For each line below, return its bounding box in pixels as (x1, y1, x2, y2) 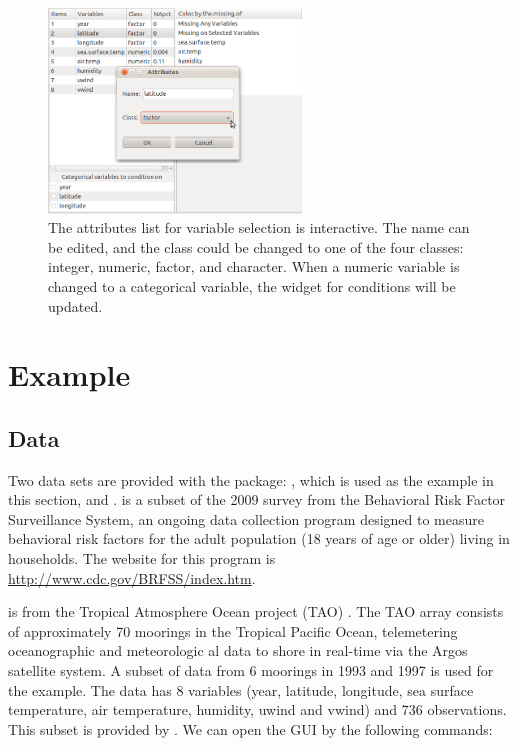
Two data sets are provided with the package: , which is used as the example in (8, 469, 494, 490)
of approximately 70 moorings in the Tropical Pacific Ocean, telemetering (8, 620, 458, 641)
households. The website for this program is (8, 548, 276, 569)
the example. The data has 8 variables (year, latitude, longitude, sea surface (8, 679, 474, 700)
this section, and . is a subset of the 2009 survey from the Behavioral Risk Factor (8, 489, 506, 510)
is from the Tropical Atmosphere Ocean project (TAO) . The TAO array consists (8, 601, 504, 622)
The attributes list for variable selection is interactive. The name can (48, 217, 470, 238)
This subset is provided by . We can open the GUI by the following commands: (8, 718, 493, 739)
